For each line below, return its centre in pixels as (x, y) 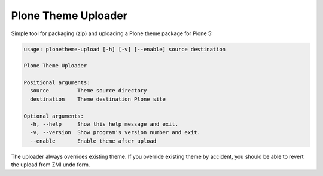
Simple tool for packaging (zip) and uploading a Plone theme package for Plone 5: (112, 33)
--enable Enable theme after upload (93, 141)
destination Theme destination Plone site (98, 99)
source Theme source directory (89, 91)
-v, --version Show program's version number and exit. (115, 132)
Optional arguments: (54, 116)
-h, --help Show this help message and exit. (104, 124)
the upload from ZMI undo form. (51, 165)
